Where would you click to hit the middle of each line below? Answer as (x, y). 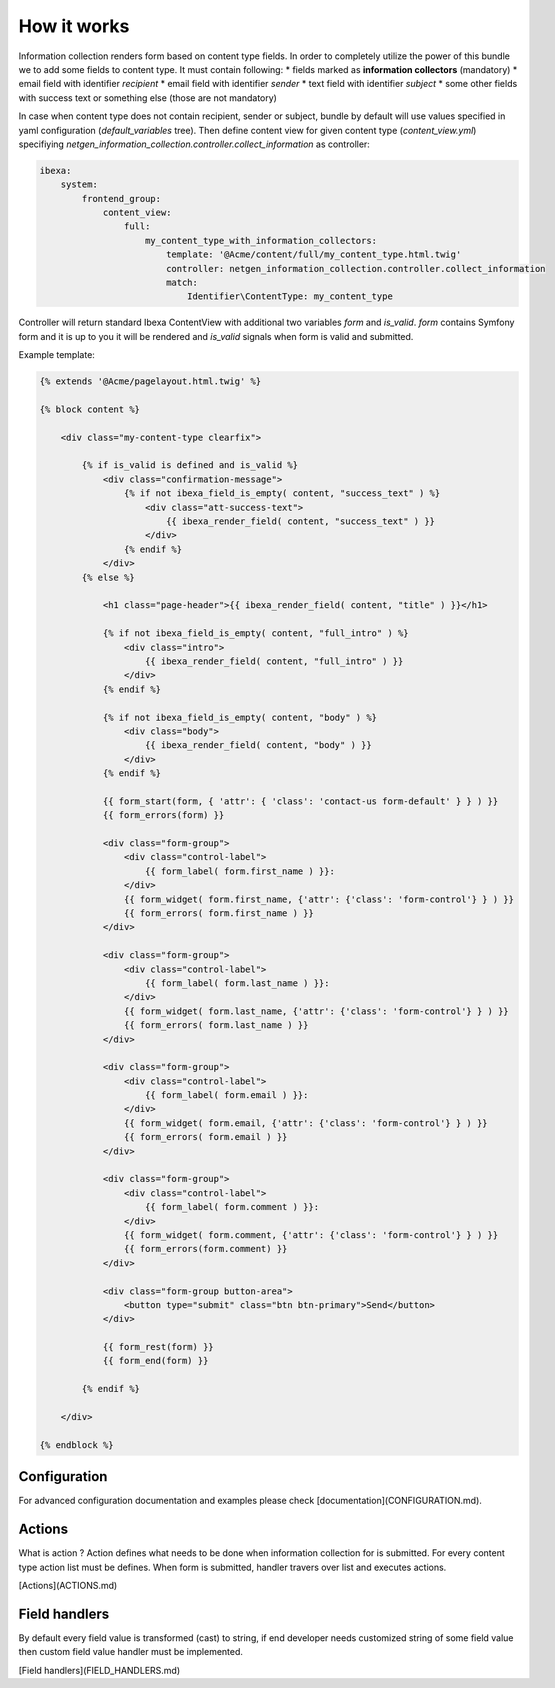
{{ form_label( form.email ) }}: (227, 1095)
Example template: (56, 355)
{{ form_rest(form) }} (158, 1347)
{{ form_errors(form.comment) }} (205, 1249)
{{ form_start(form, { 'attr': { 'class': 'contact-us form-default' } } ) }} (300, 801)
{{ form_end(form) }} (155, 1361)
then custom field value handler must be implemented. (131, 1652)
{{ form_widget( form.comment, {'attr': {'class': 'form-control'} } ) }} (311, 1234)
